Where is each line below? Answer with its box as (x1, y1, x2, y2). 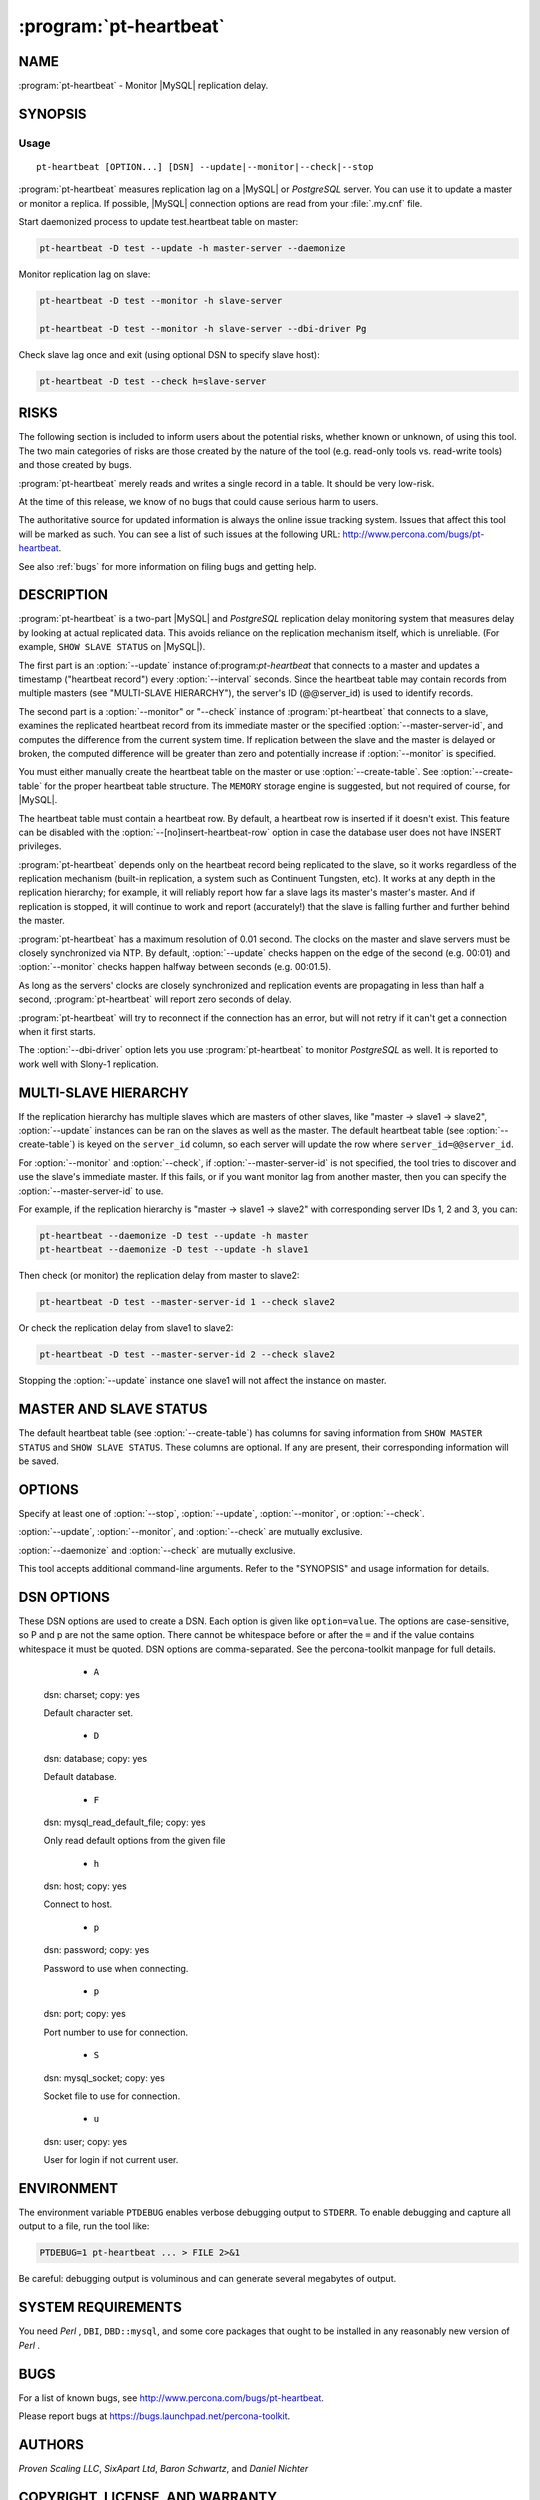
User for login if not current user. (43, 2154, 179, 2166)
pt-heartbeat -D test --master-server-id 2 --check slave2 (39, 1349, 335, 1360)
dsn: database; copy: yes (43, 1752, 148, 1764)
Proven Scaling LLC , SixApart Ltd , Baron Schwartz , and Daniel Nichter (18, 2462, 309, 2474)
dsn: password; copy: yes (43, 1944, 150, 1956)
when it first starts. (18, 1025, 97, 1037)
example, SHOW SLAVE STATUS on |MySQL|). (18, 641, 206, 653)
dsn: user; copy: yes (43, 2135, 128, 2147)
